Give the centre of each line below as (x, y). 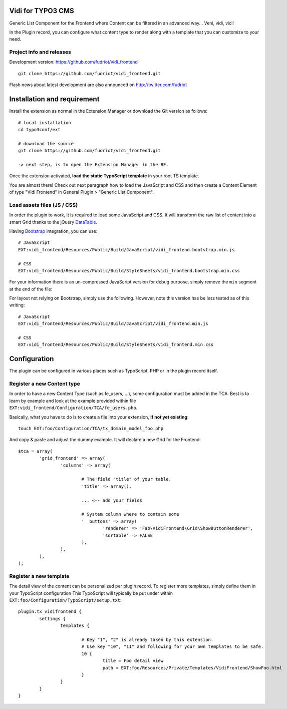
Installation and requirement (54, 99)
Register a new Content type (45, 384)
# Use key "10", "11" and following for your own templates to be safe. (173, 647)
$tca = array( (35, 451)
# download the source (46, 143)
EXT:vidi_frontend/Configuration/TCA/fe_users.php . (73, 408)
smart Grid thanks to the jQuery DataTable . (53, 222)
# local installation (45, 122)
